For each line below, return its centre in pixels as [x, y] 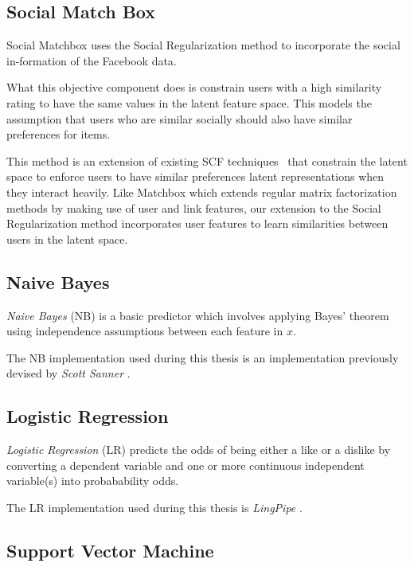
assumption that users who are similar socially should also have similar [180, 118]
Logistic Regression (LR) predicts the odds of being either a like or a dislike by [199, 450]
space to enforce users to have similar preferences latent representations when [195, 176]
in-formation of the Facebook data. [92, 60]
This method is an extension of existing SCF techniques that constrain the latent [207, 160]
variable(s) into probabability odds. [93, 481]
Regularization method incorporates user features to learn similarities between [197, 223]
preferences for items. [59, 134]
